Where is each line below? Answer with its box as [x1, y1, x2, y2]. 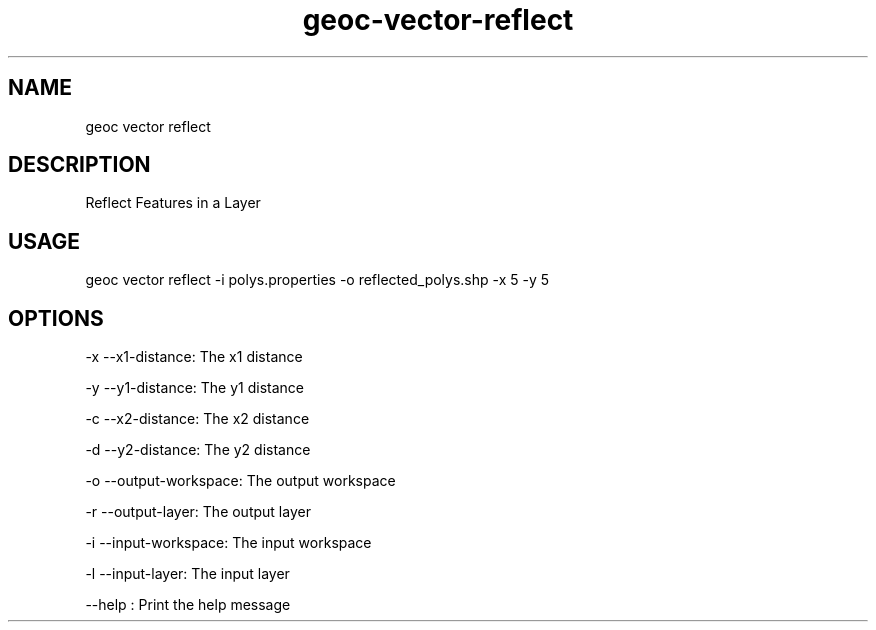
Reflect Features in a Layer [85, 194, 261, 212]
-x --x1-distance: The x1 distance [85, 348, 303, 366]
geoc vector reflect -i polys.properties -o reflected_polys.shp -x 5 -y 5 [85, 271, 550, 289]
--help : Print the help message [85, 596, 291, 614]
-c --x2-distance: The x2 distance [85, 410, 310, 428]
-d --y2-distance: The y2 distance [85, 441, 311, 459]
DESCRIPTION [8, 152, 151, 178]
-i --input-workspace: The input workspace [85, 534, 372, 552]
